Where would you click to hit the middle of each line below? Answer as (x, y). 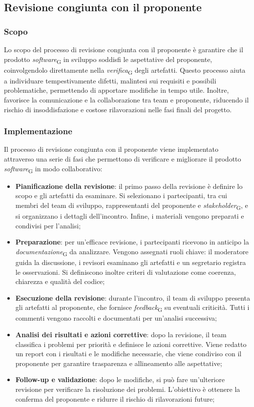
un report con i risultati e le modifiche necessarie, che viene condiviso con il (128, 354)
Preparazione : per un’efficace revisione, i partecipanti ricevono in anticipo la (132, 242)
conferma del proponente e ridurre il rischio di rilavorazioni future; (115, 398)
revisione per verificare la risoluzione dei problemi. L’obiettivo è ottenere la (128, 389)
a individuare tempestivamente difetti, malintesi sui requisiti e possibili (110, 80)
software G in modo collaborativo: (53, 169)
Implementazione (38, 131)
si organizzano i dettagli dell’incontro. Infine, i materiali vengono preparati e (130, 216)
